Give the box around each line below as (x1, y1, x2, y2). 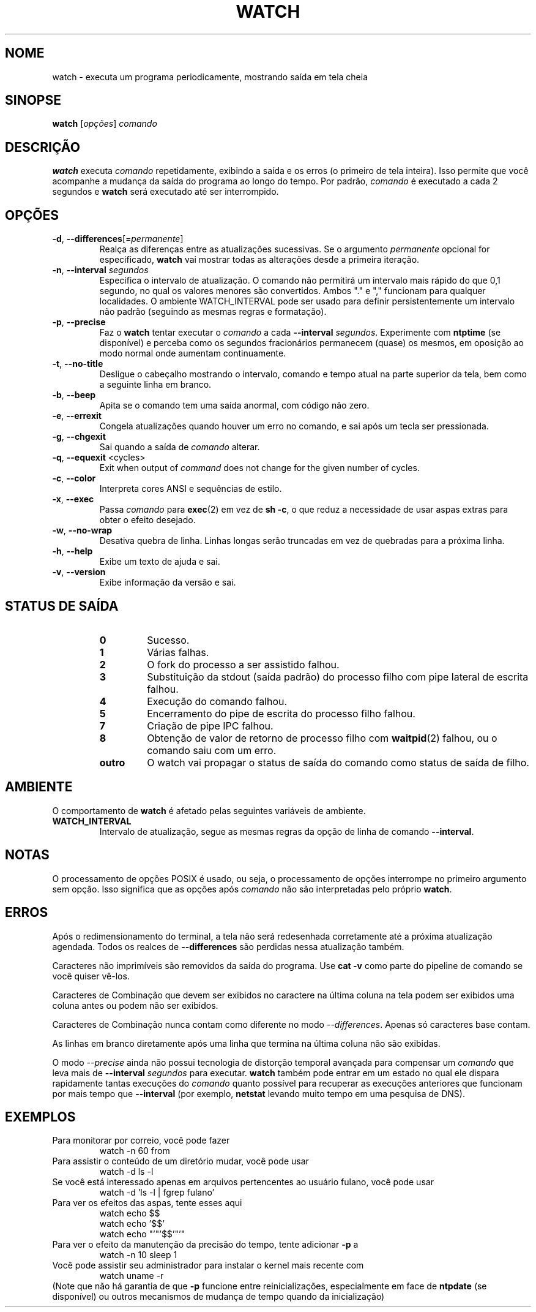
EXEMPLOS (5, 1109, 76, 1125)
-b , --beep (52, 390, 96, 401)
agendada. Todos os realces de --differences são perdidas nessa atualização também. (52, 941, 404, 952)
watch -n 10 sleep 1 (99, 1250, 177, 1261)
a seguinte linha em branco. (99, 379, 212, 390)
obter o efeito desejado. (99, 515, 196, 526)
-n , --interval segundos (52, 265, 149, 276)
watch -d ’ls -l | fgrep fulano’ (99, 1187, 215, 1198)
